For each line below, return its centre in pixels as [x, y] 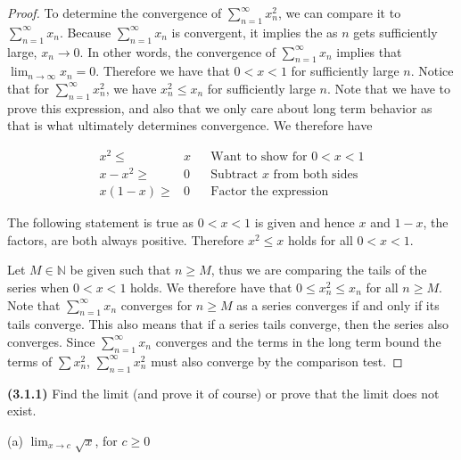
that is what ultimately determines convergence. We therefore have [190, 125]
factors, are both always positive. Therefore [126, 239]
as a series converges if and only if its [338, 304]
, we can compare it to [339, 12]
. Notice [432, 71]
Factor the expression [270, 192]
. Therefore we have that [163, 71]
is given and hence [305, 222]
